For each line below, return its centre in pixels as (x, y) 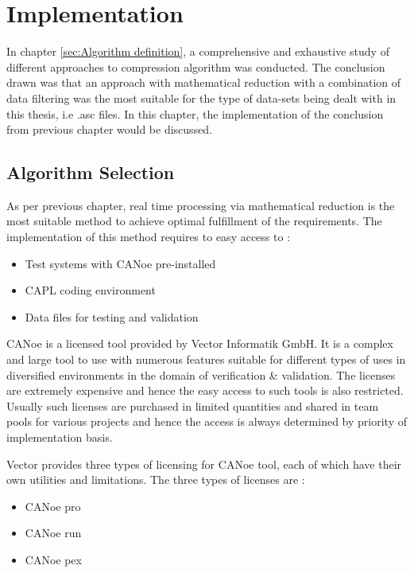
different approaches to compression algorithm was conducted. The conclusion (196, 66)
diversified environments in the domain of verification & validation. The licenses (201, 374)
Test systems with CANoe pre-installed (120, 263)
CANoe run (53, 533)
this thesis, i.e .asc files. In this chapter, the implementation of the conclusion (195, 113)
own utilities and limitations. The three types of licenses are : (156, 479)
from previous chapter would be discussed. (110, 129)
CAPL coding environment (90, 290)
